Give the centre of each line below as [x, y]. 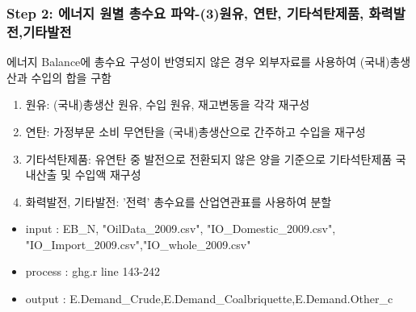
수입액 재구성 [108, 175]
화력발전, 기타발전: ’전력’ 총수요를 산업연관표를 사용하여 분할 [179, 201]
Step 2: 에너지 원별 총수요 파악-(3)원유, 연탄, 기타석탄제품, [185, 12]
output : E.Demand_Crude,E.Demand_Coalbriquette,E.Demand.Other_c [209, 299]
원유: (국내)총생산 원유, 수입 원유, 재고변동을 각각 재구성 [168, 104]
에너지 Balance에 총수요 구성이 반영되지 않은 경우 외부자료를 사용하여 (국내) [198, 62]
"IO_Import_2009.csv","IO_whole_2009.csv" [138, 244]
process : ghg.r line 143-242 [93, 271]
